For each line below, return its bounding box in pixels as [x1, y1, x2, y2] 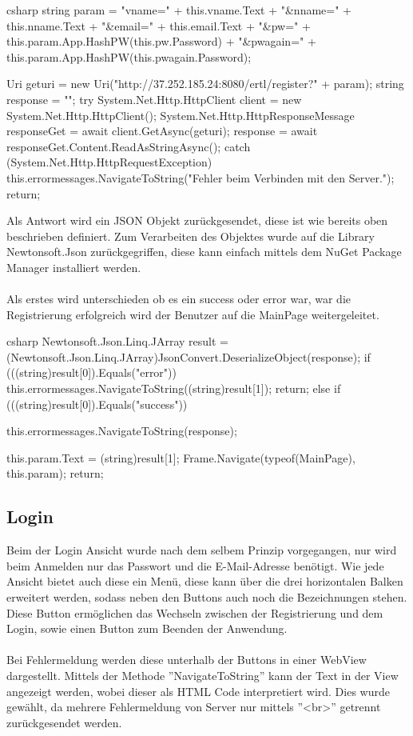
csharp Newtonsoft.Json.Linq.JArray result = [6, 333, 228, 350]
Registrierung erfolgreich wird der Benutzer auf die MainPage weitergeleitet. [6, 306, 379, 322]
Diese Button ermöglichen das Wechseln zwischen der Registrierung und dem [6, 604, 383, 621]
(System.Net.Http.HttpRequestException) [6, 154, 212, 170]
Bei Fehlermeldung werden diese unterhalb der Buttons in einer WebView [6, 651, 367, 668]
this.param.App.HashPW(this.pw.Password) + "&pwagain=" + [6, 33, 316, 50]
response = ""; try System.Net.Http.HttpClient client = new [6, 90, 302, 107]
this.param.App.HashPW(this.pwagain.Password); [6, 48, 252, 65]
